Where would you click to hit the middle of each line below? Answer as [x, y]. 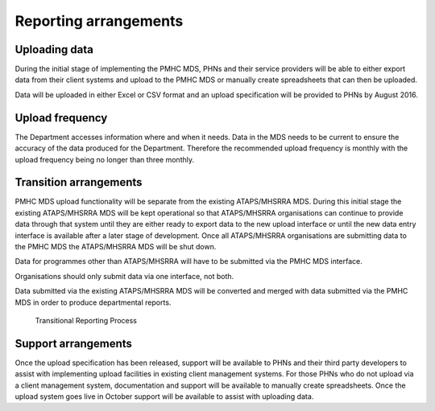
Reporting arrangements [99, 21]
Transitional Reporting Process [86, 320]
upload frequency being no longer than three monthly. [105, 159]
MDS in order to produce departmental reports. [93, 302]
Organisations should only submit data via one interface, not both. [124, 276]
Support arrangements [74, 343]
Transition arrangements [79, 182]
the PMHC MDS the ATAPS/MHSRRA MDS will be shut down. [116, 247]
